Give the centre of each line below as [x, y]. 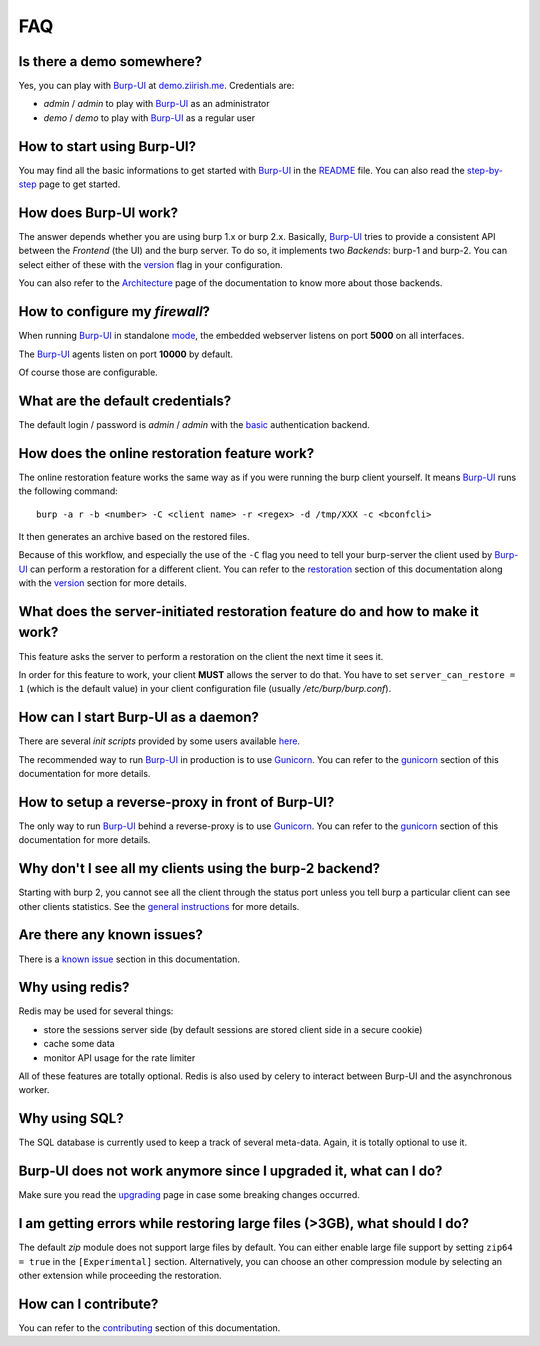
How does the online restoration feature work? [166, 453]
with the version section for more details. [102, 583]
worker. [34, 1090]
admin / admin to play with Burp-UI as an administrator [156, 104]
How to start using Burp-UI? [107, 146]
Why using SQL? [71, 1118]
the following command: [68, 491]
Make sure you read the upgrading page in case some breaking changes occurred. [189, 1195]
